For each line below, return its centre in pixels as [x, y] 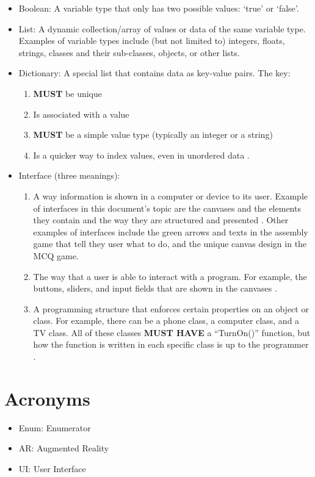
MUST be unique [67, 93]
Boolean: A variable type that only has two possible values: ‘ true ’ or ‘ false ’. [159, 8]
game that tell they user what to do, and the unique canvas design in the [170, 244]
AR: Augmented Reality [64, 448]
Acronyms [47, 398]
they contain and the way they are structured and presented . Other [161, 220]
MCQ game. [56, 255]
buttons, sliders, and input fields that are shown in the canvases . [155, 288]
